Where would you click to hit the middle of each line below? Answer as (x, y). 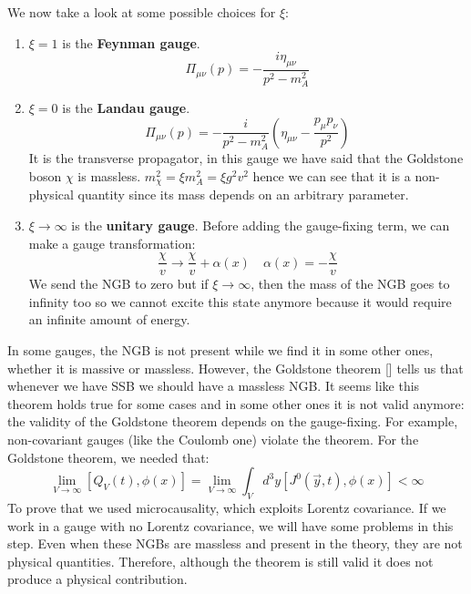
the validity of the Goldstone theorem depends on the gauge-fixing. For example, (233, 421)
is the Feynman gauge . (131, 42)
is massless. (109, 175)
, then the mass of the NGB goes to (350, 284)
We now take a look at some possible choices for (142, 12)
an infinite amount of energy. (109, 319)
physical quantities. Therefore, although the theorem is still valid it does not (220, 561)
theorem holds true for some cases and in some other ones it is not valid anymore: (236, 403)
